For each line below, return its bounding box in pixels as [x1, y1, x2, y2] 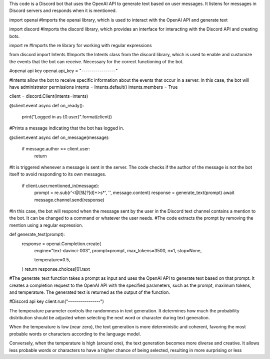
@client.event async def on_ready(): [9, 102, 84, 108]
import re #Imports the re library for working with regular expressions [9, 42, 152, 48]
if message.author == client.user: [21, 146, 90, 152]
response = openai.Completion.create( [21, 241, 101, 247]
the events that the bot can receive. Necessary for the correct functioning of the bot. [9, 58, 184, 65]
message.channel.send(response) [34, 197, 104, 203]
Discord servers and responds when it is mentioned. [9, 8, 117, 14]
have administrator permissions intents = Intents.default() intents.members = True [9, 84, 178, 90]
